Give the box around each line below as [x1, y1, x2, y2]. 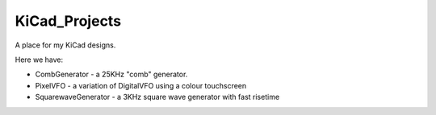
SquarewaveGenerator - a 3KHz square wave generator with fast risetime [35, 92, 280, 102]
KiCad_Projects [15, 12, 121, 30]
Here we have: [15, 55, 64, 64]
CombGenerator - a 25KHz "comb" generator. [35, 69, 188, 80]
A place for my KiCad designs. [15, 40, 116, 50]
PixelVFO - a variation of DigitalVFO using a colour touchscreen [35, 80, 247, 90]
